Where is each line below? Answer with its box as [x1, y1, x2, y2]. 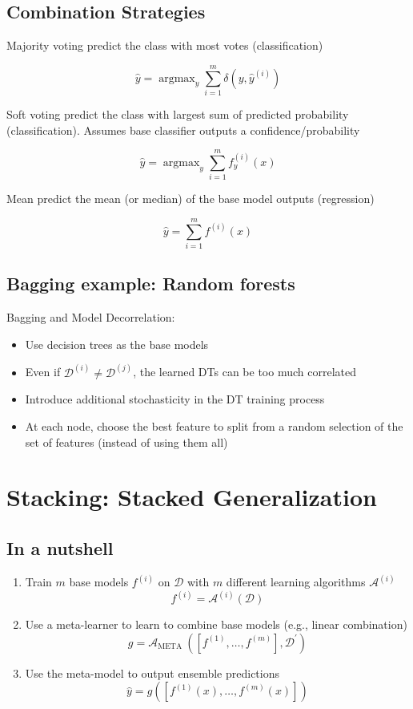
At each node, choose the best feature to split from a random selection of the [25, 417, 403, 434]
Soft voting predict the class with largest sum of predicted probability [6, 105, 349, 122]
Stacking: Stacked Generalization [6, 480, 377, 513]
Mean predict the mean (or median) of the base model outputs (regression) [6, 190, 375, 207]
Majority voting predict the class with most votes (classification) [6, 37, 323, 54]
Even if [25, 363, 61, 380]
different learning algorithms [226, 573, 366, 590]
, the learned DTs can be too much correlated [133, 363, 356, 380]
